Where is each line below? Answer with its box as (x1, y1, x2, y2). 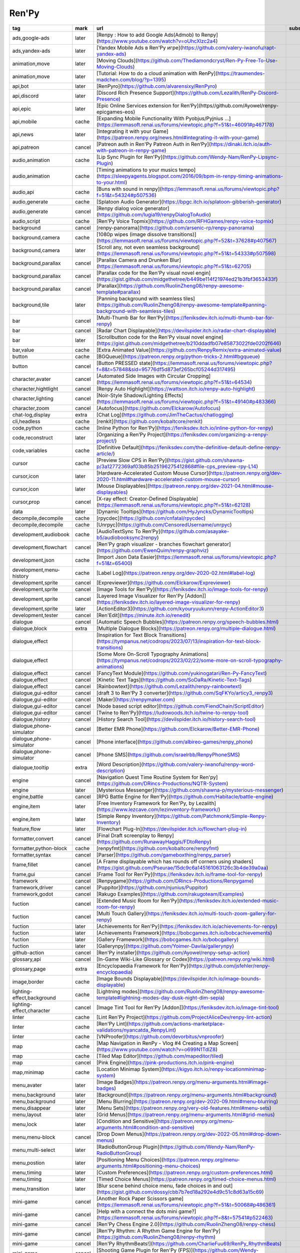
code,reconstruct (12, 434, 53, 441)
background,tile (12, 301, 49, 308)
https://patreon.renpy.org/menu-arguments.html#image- (135, 1078, 269, 1085)
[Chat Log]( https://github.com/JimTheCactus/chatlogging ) (96, 411, 234, 418)
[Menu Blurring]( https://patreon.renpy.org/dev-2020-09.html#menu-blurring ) (96, 1098, 278, 1105)
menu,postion (12, 1159, 45, 1166)
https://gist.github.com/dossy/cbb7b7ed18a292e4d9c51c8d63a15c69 (98, 1188, 262, 1195)
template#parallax (96, 288, 139, 295)
